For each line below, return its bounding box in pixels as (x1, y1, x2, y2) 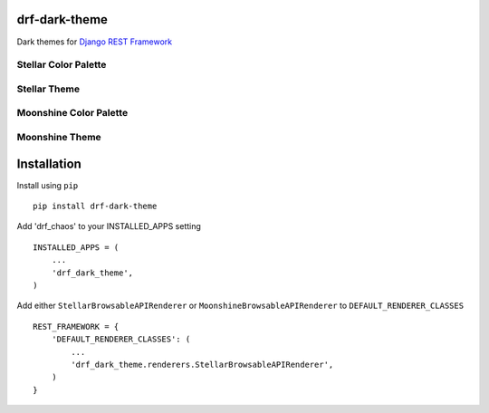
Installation (16, 156, 81, 171)
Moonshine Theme (16, 130, 101, 143)
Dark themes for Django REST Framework (16, 36, 173, 47)
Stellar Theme (16, 82, 81, 95)
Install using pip (16, 179, 79, 190)
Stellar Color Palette (16, 59, 107, 72)
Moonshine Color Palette (16, 107, 129, 120)
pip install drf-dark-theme (33, 201, 158, 212)
